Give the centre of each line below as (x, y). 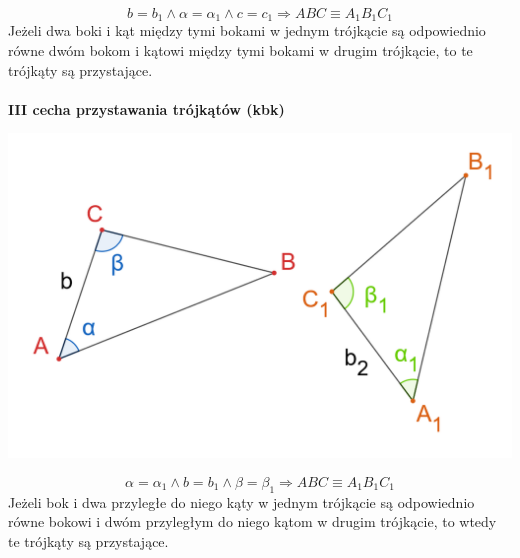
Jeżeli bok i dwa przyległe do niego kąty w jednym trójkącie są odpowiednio (241, 501)
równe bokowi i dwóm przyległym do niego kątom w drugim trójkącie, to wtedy (252, 521)
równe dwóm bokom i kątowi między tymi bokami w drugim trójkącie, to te (240, 50)
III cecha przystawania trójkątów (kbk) (146, 108)
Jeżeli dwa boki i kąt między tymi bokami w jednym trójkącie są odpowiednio (247, 30)
